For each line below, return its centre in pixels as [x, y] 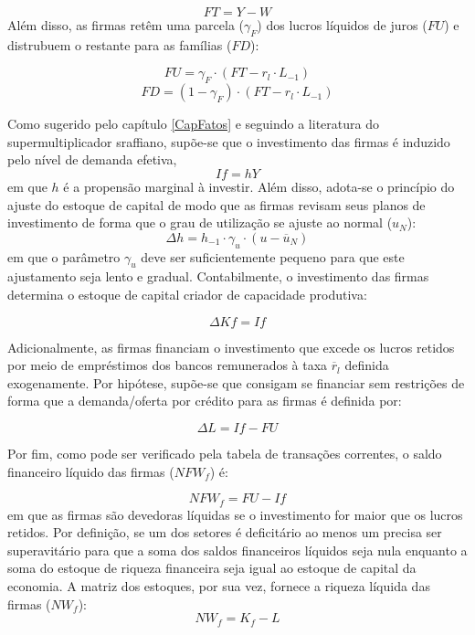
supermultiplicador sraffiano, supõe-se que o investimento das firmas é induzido [229, 141]
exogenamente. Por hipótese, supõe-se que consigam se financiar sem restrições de [236, 382]
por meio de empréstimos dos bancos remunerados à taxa [168, 365]
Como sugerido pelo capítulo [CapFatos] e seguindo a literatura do [193, 124]
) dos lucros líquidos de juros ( [342, 25]
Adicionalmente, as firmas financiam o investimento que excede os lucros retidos [231, 347]
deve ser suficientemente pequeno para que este [273, 256]
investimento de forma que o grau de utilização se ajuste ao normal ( [200, 222]
